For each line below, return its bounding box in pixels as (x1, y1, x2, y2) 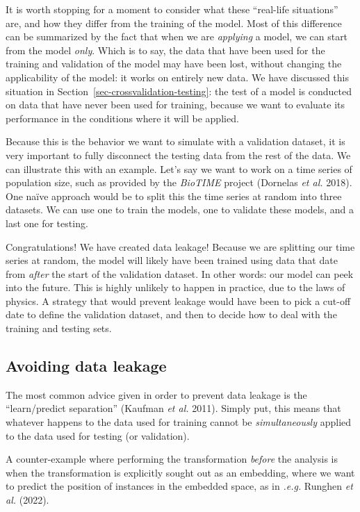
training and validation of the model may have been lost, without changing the (6, 56, 342, 71)
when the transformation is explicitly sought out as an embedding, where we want (6, 465, 355, 479)
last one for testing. (6, 215, 88, 230)
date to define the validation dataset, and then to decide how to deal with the (6, 307, 337, 322)
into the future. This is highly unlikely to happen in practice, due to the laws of (6, 280, 345, 295)
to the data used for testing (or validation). (6, 428, 190, 443)
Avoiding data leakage (6, 355, 167, 377)
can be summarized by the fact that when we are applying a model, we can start (6, 29, 348, 44)
